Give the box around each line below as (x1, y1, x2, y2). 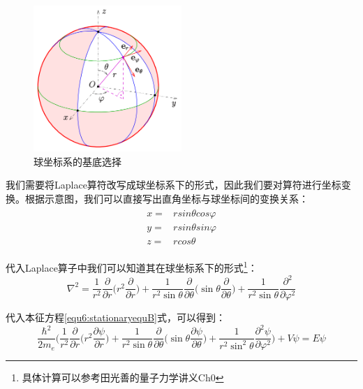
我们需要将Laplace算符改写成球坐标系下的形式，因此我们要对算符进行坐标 (6, 177, 341, 192)
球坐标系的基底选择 (34, 154, 121, 168)
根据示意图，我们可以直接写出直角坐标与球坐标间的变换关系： (24, 191, 309, 205)
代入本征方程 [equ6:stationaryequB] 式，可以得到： (6, 310, 225, 325)
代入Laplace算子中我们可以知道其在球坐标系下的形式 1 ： (6, 258, 258, 275)
